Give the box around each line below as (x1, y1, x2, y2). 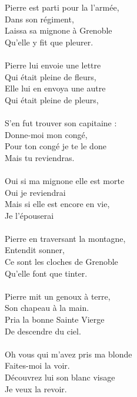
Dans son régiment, (5, 12, 74, 25)
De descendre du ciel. (5, 324, 81, 337)
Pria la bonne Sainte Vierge (5, 313, 105, 326)
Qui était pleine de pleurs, (5, 93, 99, 106)
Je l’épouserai (5, 209, 54, 221)
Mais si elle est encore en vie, (5, 198, 110, 210)
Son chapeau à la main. (5, 301, 89, 314)
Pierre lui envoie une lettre (5, 58, 101, 71)
